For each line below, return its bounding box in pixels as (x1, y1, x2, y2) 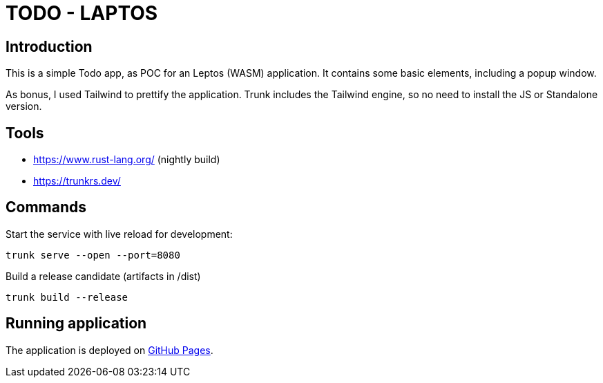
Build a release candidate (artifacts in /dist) (6, 270, 201, 282)
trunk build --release (6, 291, 128, 303)
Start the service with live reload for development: (6, 227, 233, 240)
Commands (6, 198, 87, 216)
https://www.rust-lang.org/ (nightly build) (33, 153, 220, 166)
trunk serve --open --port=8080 (6, 249, 180, 261)
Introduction (6, 37, 93, 55)
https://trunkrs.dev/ (33, 175, 121, 187)
